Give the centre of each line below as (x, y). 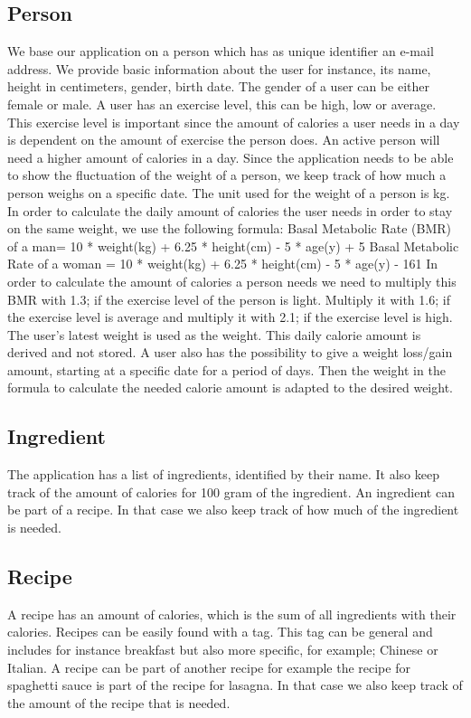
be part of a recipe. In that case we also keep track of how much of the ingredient (233, 510)
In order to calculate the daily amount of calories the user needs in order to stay (230, 210)
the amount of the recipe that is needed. (119, 702)
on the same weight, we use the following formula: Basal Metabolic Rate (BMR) (229, 228)
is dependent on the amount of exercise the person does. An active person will (224, 140)
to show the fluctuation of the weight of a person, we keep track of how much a (227, 175)
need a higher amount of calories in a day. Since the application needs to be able (231, 157)
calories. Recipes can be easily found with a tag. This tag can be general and (220, 632)
